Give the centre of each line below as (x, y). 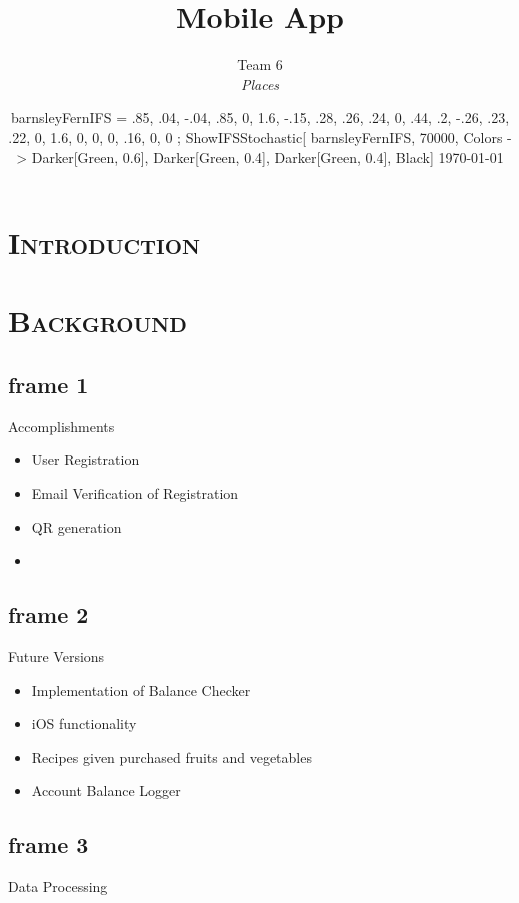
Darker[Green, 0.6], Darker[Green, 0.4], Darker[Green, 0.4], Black (230, 156)
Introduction (104, 242)
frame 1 (48, 384)
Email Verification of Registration (135, 493)
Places (260, 83)
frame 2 (48, 614)
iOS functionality (84, 723)
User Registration (85, 459)
